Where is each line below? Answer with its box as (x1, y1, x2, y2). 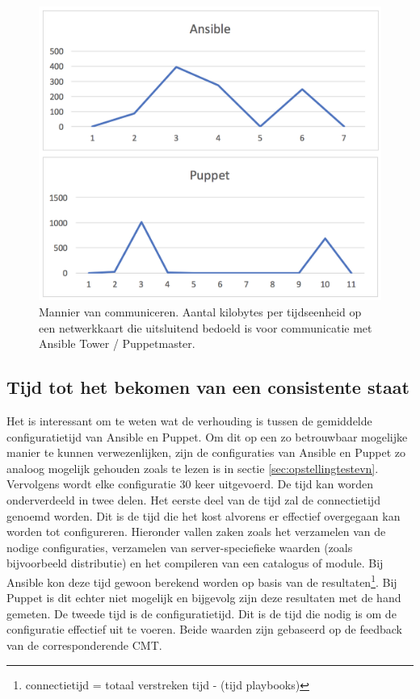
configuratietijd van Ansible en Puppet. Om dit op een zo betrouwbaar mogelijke (6, 428, 408, 445)
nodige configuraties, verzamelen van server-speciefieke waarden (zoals (6, 538, 353, 555)
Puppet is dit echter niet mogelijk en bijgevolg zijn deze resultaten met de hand (6, 589, 401, 606)
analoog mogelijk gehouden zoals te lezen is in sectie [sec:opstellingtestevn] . (6, 459, 379, 476)
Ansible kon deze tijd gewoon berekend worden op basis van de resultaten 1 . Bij (6, 571, 397, 590)
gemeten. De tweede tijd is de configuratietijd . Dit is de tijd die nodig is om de (6, 605, 397, 622)
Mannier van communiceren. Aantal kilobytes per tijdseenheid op (39, 303, 362, 320)
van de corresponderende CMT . (6, 636, 162, 653)
